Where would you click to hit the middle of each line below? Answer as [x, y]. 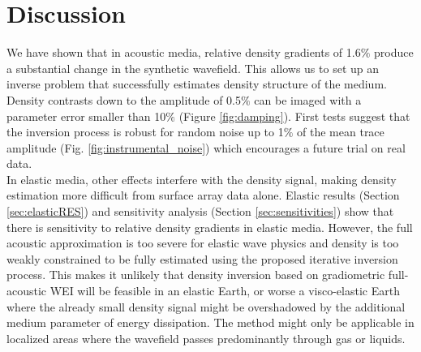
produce [394, 52]
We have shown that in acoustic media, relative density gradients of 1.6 [184, 52]
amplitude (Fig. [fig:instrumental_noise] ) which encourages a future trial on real [206, 147]
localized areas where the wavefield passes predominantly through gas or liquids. [206, 338]
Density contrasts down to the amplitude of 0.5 [124, 99]
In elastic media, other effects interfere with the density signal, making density [202, 179]
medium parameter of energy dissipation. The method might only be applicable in [210, 322]
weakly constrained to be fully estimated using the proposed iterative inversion [202, 258]
